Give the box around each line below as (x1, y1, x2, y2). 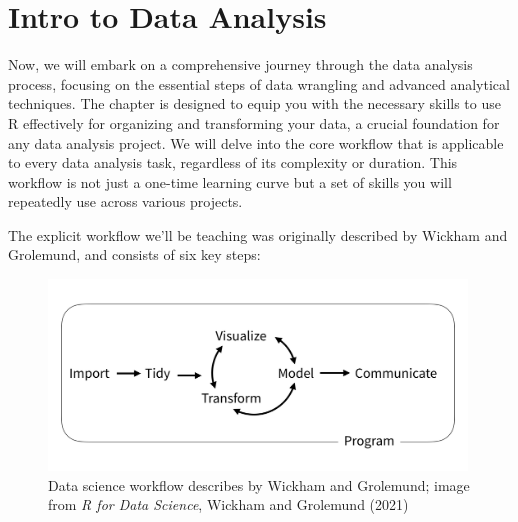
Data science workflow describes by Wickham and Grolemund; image (48, 474, 470, 495)
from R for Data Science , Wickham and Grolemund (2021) (48, 494, 409, 515)
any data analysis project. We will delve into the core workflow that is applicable (8, 132, 504, 153)
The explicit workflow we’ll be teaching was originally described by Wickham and (8, 224, 508, 245)
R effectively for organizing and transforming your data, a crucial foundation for (8, 112, 500, 133)
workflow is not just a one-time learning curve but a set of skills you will (8, 171, 452, 192)
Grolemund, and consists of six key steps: (8, 244, 261, 265)
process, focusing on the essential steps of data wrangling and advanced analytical (8, 73, 510, 94)
